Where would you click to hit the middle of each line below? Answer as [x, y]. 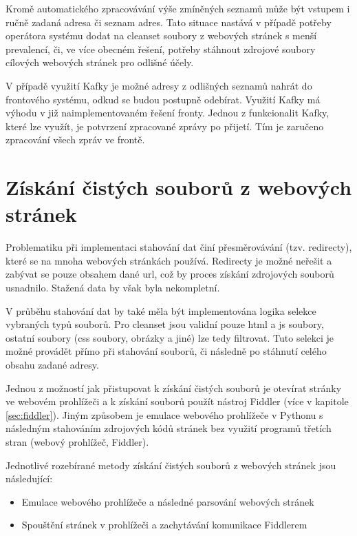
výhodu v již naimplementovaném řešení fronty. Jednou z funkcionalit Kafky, [167, 113]
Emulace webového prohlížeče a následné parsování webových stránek [168, 501]
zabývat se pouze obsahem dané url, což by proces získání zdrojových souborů [170, 274]
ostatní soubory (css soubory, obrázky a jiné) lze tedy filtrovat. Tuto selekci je [170, 337]
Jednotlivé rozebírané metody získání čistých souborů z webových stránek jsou [171, 465]
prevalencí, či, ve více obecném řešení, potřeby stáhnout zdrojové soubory [161, 49]
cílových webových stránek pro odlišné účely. [100, 62]
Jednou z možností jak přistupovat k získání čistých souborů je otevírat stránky [174, 388]
